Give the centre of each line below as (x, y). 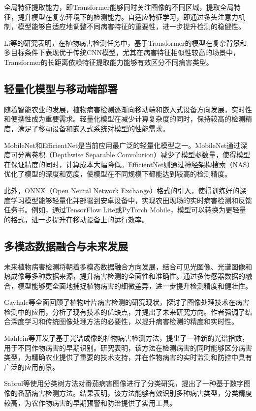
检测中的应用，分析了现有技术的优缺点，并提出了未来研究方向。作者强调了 (125, 311)
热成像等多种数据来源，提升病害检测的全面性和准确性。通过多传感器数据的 (125, 276)
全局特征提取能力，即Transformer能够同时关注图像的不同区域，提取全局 (119, 7)
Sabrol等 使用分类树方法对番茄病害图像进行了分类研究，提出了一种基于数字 (124, 383)
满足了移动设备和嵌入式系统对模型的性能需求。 (93, 128)
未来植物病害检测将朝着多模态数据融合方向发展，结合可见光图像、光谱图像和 (128, 266)
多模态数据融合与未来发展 (66, 246)
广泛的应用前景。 (32, 367)
